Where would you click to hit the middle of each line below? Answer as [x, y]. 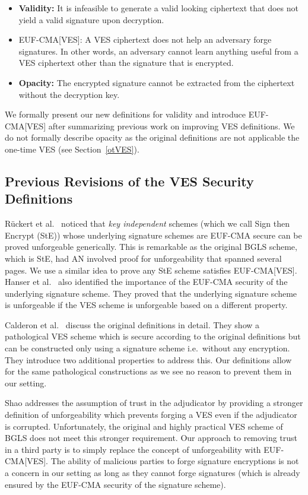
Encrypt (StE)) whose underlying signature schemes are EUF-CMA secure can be [153, 235]
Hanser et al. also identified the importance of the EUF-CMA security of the [146, 282]
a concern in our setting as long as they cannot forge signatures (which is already [153, 472]
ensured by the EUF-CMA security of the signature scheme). [115, 484]
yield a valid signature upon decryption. [91, 19]
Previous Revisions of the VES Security [129, 181]
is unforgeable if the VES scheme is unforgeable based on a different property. [146, 305]
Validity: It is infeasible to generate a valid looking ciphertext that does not [158, 8]
